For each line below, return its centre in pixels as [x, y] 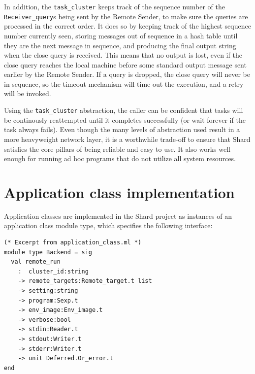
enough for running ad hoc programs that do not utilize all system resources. [120, 158]
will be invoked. [28, 93]
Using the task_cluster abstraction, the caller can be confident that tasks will [124, 110]
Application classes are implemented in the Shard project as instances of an [118, 216]
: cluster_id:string [53, 271]
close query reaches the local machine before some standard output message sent [125, 64]
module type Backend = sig [48, 252]
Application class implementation [119, 192]
